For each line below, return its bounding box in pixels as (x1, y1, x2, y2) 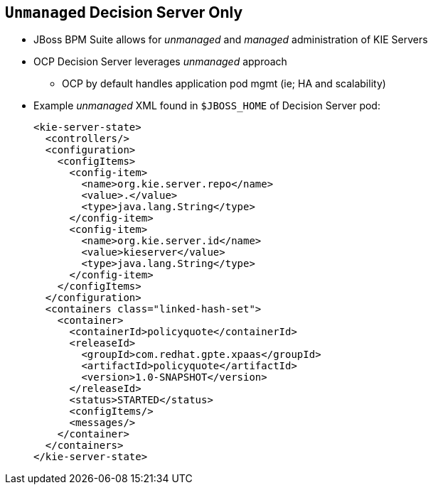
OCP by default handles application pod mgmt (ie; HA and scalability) (62, 77, 386, 90)
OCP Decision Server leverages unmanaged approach (33, 55, 287, 68)
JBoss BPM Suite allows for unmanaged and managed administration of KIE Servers (33, 33, 428, 46)
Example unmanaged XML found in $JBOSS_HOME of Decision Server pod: (33, 99, 380, 112)
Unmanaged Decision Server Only (5, 4, 243, 21)
